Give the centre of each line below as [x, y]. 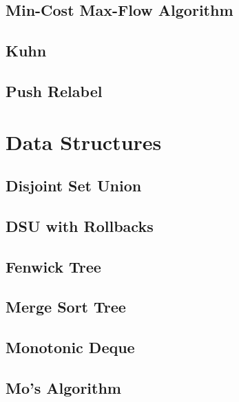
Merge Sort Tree [66, 307]
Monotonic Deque [70, 347]
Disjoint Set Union [74, 186]
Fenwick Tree [53, 266]
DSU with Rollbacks [80, 225]
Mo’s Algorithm [63, 388]
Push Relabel [54, 91]
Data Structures [84, 141]
